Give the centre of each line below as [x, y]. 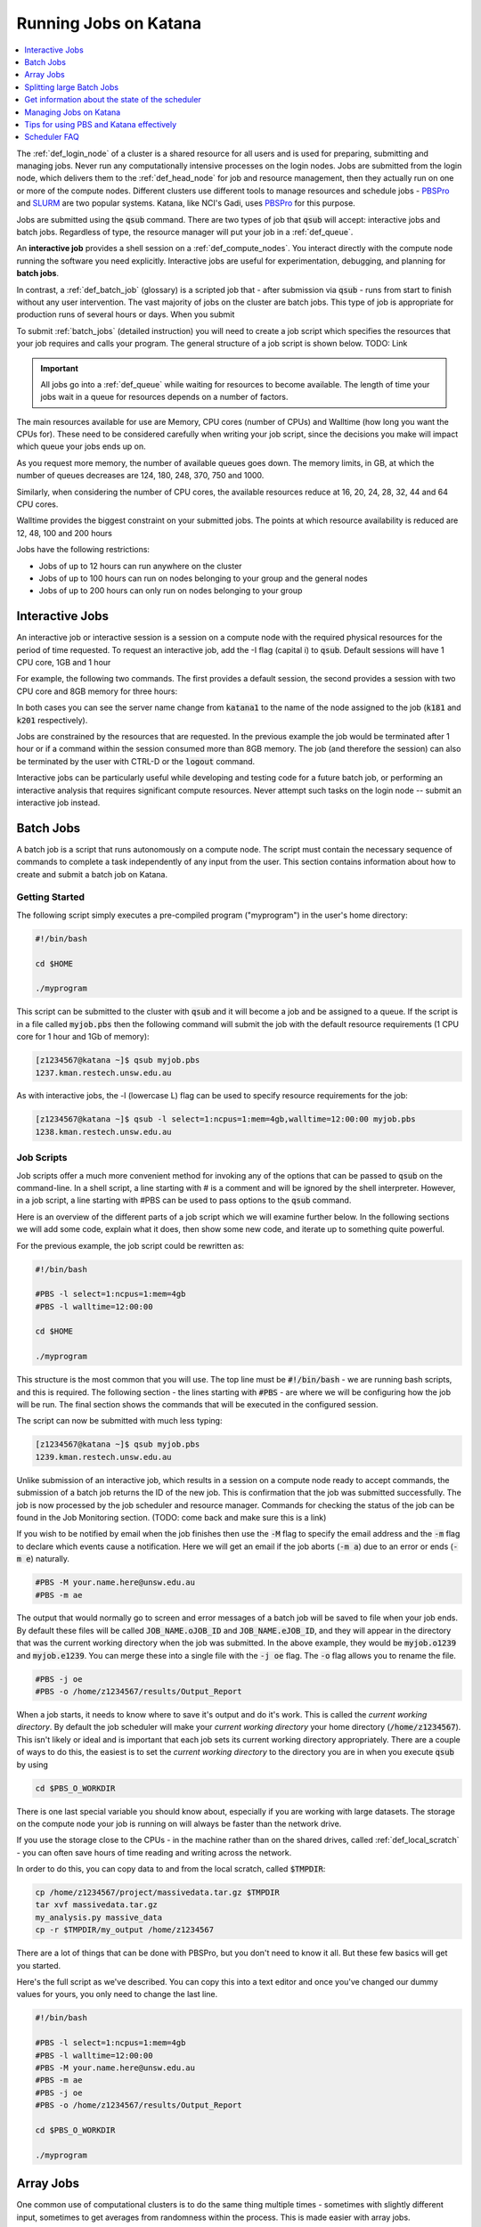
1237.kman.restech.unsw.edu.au [104, 1073]
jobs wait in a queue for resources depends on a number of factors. [164, 397]
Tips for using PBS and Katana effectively [101, 124]
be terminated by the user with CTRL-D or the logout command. [136, 761]
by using [33, 1765]
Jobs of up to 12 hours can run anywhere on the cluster [140, 566]
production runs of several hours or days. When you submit [126, 314]
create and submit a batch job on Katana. [92, 874]
